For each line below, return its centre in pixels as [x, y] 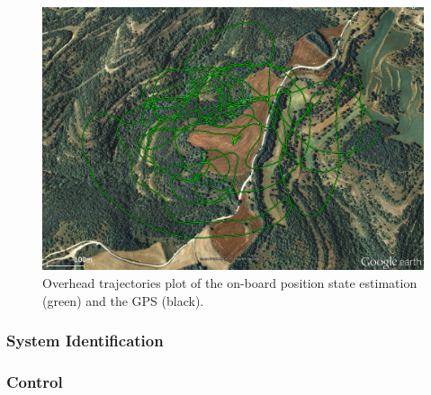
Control [35, 381]
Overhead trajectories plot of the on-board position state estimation [230, 282]
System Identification [85, 341]
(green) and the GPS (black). [123, 300]
